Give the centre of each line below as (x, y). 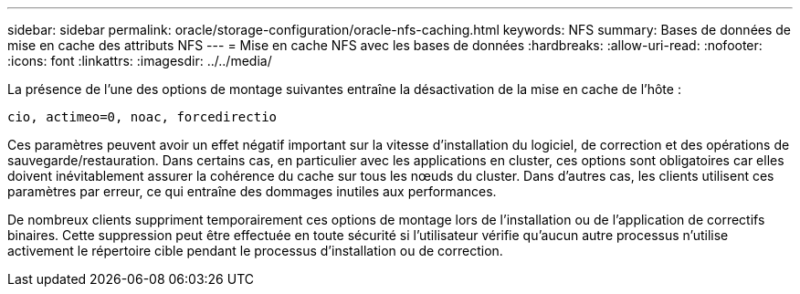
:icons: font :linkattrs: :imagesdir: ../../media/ (140, 61)
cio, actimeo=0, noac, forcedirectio (142, 117)
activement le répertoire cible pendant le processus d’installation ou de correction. (255, 251)
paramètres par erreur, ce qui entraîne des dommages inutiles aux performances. (252, 191)
